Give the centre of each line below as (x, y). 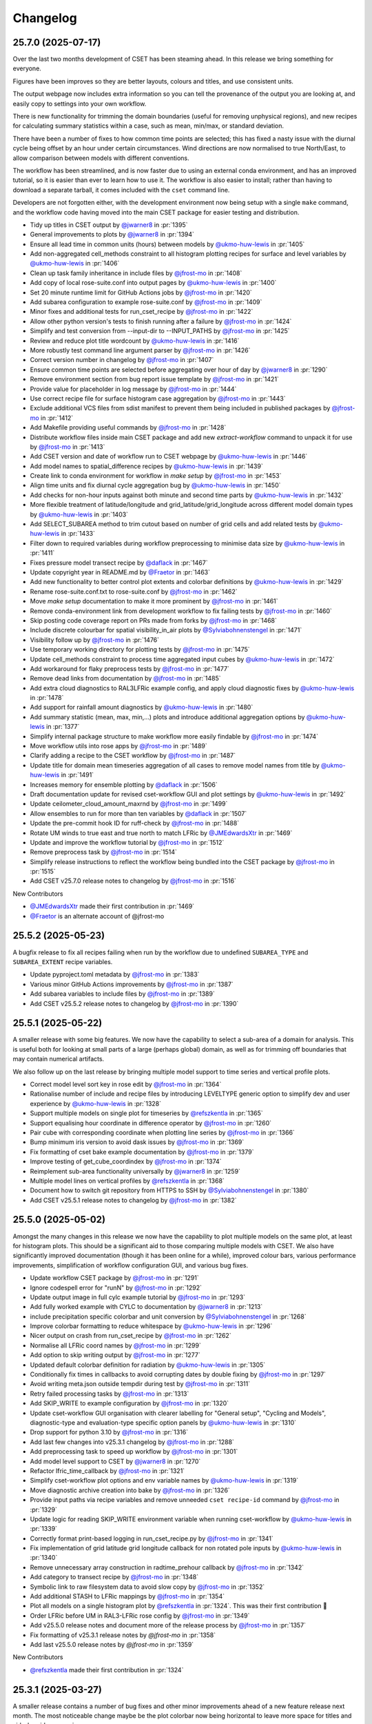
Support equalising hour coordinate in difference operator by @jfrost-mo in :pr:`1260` (151, 1123)
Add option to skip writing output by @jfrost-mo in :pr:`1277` (115, 1355)
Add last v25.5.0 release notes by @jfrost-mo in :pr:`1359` (112, 1644)
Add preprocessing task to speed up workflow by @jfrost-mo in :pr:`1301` (134, 1452)
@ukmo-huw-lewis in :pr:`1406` (75, 263)
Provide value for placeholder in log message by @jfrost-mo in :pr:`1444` (133, 389)
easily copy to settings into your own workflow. (80, 103)
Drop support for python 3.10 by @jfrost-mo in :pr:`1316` (109, 1432)
